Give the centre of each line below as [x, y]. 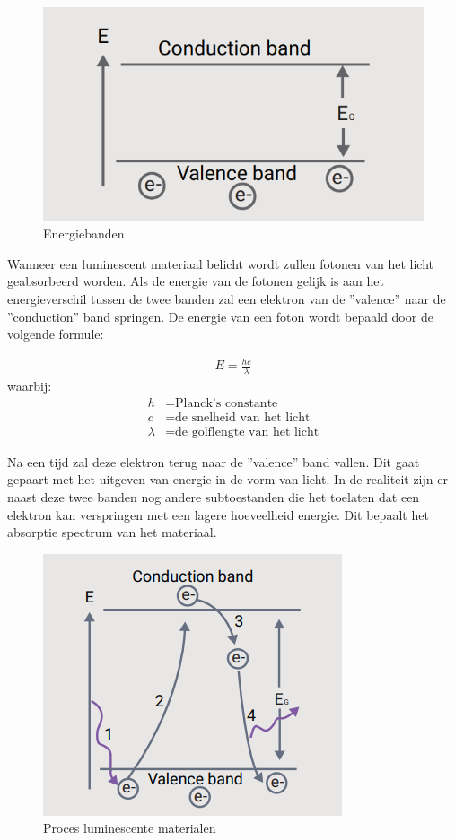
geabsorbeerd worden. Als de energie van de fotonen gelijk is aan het [196, 281]
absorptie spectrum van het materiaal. [112, 532]
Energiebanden [84, 234]
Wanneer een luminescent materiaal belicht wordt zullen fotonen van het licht [221, 263]
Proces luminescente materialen [130, 828]
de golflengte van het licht [247, 432]
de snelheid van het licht [243, 417]
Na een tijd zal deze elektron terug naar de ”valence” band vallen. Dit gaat [214, 461]
